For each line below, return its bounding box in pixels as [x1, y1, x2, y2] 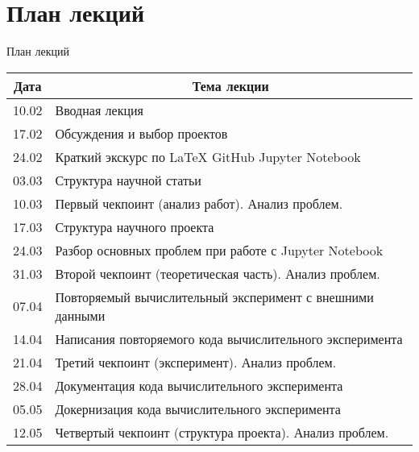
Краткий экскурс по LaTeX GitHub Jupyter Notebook [55, 147, 361, 166]
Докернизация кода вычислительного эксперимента [55, 399, 341, 418]
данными [55, 305, 106, 325]
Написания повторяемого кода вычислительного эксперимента [55, 329, 403, 348]
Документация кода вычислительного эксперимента [55, 375, 343, 395]
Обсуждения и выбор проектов [55, 123, 228, 143]
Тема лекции [192, 76, 269, 95]
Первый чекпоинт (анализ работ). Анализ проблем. [55, 193, 343, 213]
